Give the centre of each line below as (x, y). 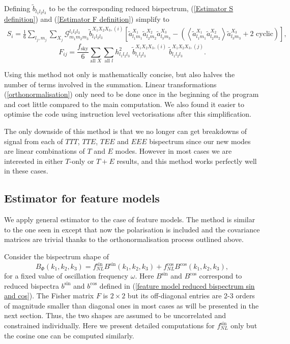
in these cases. (26, 171)
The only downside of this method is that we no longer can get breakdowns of (126, 131)
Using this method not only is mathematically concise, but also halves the (120, 74)
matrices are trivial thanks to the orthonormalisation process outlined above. (124, 239)
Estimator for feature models (82, 198)
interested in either (34, 161)
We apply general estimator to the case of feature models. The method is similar (130, 219)
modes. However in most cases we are (173, 151)
